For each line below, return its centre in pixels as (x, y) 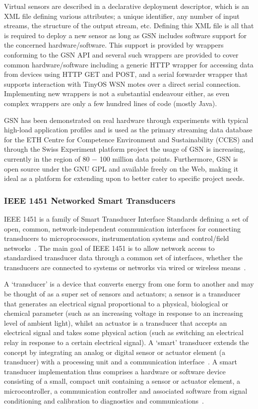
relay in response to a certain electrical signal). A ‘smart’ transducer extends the (127, 342)
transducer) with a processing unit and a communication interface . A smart (121, 362)
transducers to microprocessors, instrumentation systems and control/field (117, 238)
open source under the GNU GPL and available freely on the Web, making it (121, 168)
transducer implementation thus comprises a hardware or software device (115, 371)
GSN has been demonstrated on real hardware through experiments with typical (126, 120)
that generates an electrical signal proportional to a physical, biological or (116, 303)
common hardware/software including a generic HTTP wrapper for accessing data (129, 64)
